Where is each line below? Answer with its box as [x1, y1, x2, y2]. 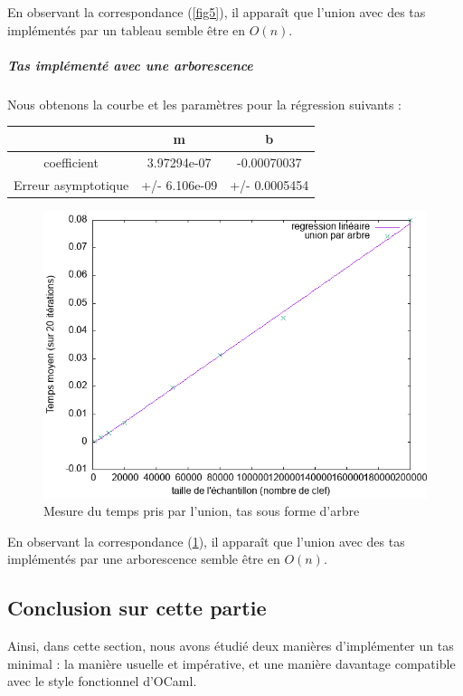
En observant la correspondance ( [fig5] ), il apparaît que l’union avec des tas [7, 3, 426, 21]
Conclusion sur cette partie [7, 594, 267, 622]
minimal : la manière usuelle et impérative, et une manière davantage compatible [7, 653, 456, 672]
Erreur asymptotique [14, 175, 129, 194]
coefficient [43, 152, 99, 171]
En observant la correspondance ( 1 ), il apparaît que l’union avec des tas [7, 531, 405, 550]
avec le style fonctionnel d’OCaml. [7, 672, 197, 691]
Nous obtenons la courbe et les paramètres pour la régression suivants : [7, 94, 402, 113]
